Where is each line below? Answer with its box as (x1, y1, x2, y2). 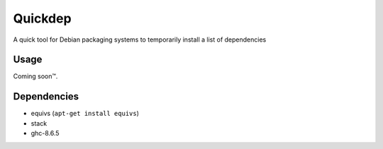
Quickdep (13, 11, 72, 26)
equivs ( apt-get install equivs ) (30, 109, 140, 118)
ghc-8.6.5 (30, 129, 60, 138)
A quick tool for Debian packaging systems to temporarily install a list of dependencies (13, 35, 267, 44)
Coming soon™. (13, 72, 58, 81)
